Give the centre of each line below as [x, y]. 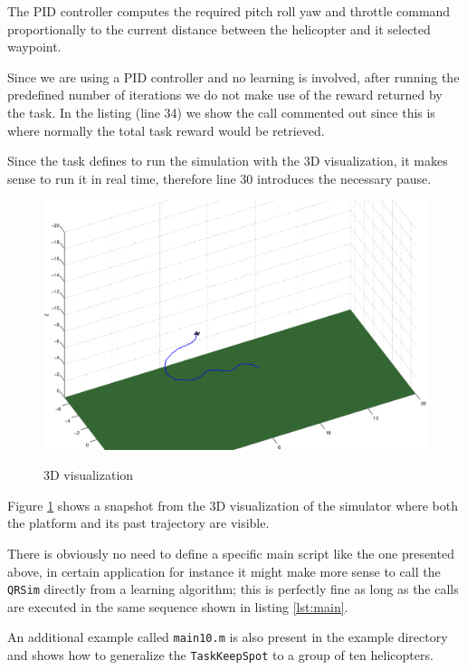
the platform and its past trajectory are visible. [138, 523]
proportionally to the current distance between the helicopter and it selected [219, 29]
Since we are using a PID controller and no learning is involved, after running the [233, 77]
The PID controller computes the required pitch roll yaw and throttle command [229, 11]
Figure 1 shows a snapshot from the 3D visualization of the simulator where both [233, 505]
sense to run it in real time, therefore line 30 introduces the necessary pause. [219, 178]
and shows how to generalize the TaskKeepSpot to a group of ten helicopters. [220, 655]
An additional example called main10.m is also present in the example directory [228, 637]
